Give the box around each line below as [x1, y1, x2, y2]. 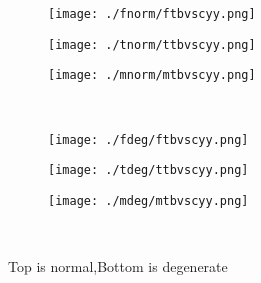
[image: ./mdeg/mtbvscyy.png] [48, 193, 249, 208]
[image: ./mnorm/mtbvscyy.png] [48, 68, 256, 83]
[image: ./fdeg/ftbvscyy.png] [48, 132, 249, 147]
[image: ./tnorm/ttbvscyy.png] [48, 37, 256, 52]
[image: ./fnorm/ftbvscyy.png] [48, 7, 256, 21]
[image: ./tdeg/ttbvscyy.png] [48, 163, 249, 178]
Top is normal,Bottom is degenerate [8, 256, 228, 277]
